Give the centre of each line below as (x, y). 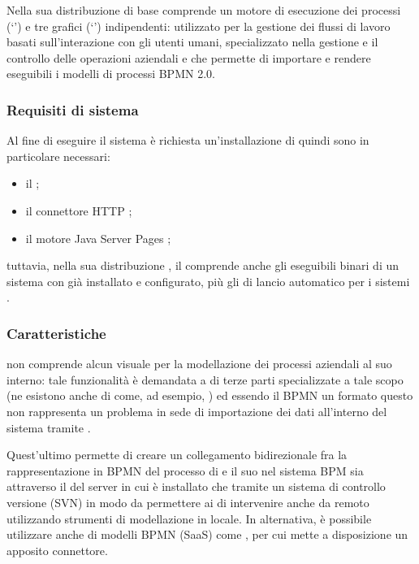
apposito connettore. (57, 550)
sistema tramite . (49, 427)
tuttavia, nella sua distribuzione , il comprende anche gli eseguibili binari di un (203, 265)
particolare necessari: (58, 156)
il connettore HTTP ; (79, 210)
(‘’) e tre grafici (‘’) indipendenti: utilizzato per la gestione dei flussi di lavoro (199, 26)
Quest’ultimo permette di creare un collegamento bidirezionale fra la (177, 455)
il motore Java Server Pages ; (98, 238)
